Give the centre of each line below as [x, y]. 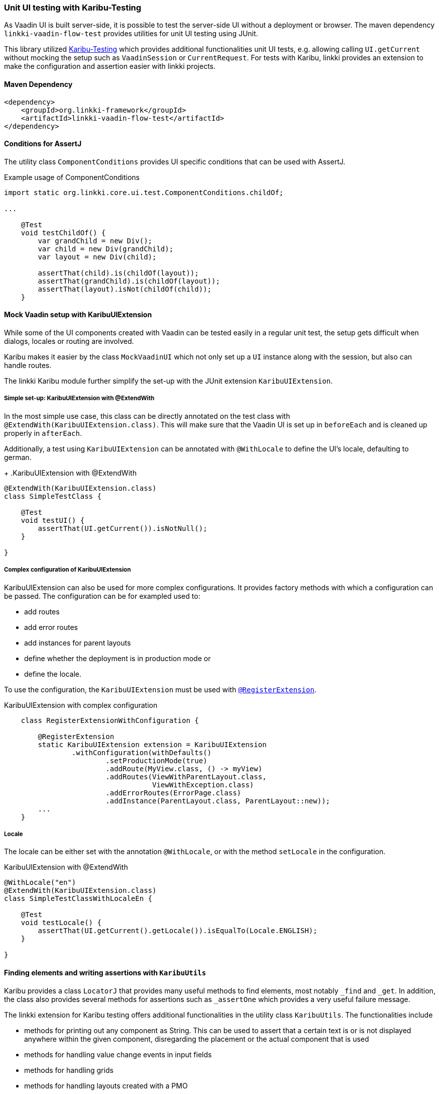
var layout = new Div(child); [97, 257]
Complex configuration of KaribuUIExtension [68, 570]
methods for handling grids [69, 1070]
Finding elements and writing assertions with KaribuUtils [105, 972]
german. [18, 457]
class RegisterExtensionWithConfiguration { [110, 720]
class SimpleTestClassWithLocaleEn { [78, 899]
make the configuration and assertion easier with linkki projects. [110, 66]
